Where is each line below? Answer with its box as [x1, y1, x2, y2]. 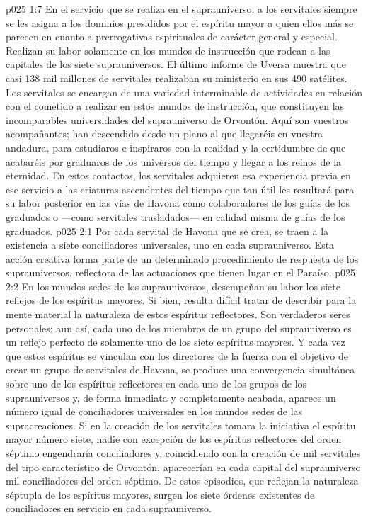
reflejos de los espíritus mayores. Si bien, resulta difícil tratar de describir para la [6, 293, 357, 307]
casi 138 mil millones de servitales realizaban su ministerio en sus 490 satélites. [6, 70, 347, 85]
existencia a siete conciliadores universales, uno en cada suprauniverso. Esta [6, 237, 335, 252]
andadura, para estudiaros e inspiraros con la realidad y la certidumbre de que [6, 140, 346, 154]
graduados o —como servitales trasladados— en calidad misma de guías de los [6, 209, 345, 224]
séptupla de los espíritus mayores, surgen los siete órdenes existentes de [6, 487, 315, 502]
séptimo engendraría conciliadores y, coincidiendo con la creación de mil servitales [6, 446, 360, 460]
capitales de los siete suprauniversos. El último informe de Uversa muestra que [6, 57, 346, 72]
